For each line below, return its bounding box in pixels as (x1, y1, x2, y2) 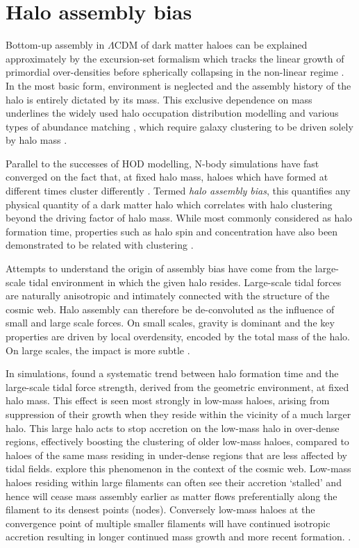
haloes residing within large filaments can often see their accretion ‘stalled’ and (6, 474, 342, 489)
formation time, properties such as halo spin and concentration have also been (6, 224, 338, 238)
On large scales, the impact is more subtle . (6, 342, 190, 357)
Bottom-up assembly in (6, 38, 105, 52)
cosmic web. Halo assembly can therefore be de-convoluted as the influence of (6, 301, 335, 316)
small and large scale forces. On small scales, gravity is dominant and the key (6, 315, 335, 330)
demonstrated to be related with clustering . (6, 238, 194, 252)
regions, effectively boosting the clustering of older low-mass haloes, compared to (6, 434, 349, 449)
